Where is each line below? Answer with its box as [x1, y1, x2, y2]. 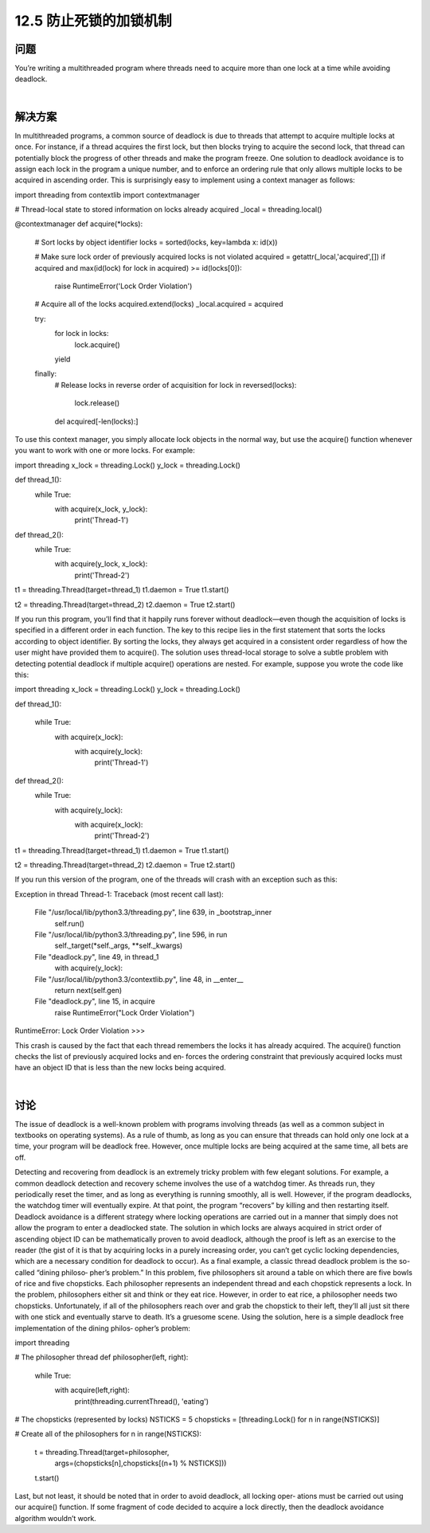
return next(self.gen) [54, 985, 123, 995]
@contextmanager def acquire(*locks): [14, 219, 143, 229]
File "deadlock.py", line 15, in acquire [34, 996, 155, 1007]
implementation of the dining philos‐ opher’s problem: [14, 1323, 191, 1333]
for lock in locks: [54, 329, 109, 338]
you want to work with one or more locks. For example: [14, 446, 195, 456]
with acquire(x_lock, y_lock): [54, 504, 148, 514]
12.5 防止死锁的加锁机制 [14, 12, 172, 29]
